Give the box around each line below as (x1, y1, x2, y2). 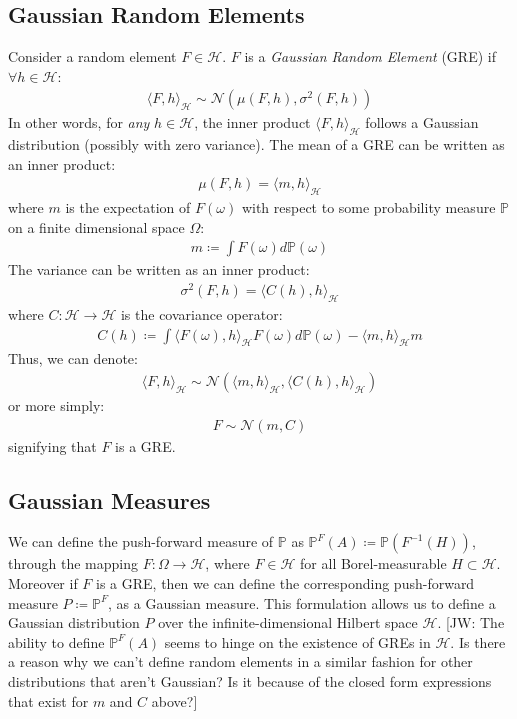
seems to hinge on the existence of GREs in (164, 631, 431, 652)
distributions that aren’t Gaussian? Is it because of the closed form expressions (8, 670, 492, 691)
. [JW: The (437, 612, 505, 633)
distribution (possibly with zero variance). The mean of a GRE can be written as (8, 134, 505, 155)
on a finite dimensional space (8, 216, 185, 237)
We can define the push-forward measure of (8, 531, 274, 552)
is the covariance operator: (120, 303, 283, 324)
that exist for (8, 690, 89, 711)
